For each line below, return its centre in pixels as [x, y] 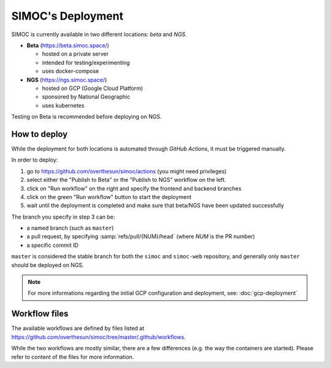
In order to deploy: [35, 160]
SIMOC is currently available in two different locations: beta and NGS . [99, 34]
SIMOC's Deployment [67, 16]
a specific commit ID [53, 245]
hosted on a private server [75, 54]
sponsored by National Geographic [86, 97]
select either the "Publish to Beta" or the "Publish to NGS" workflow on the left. [126, 180]
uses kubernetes [63, 105]
